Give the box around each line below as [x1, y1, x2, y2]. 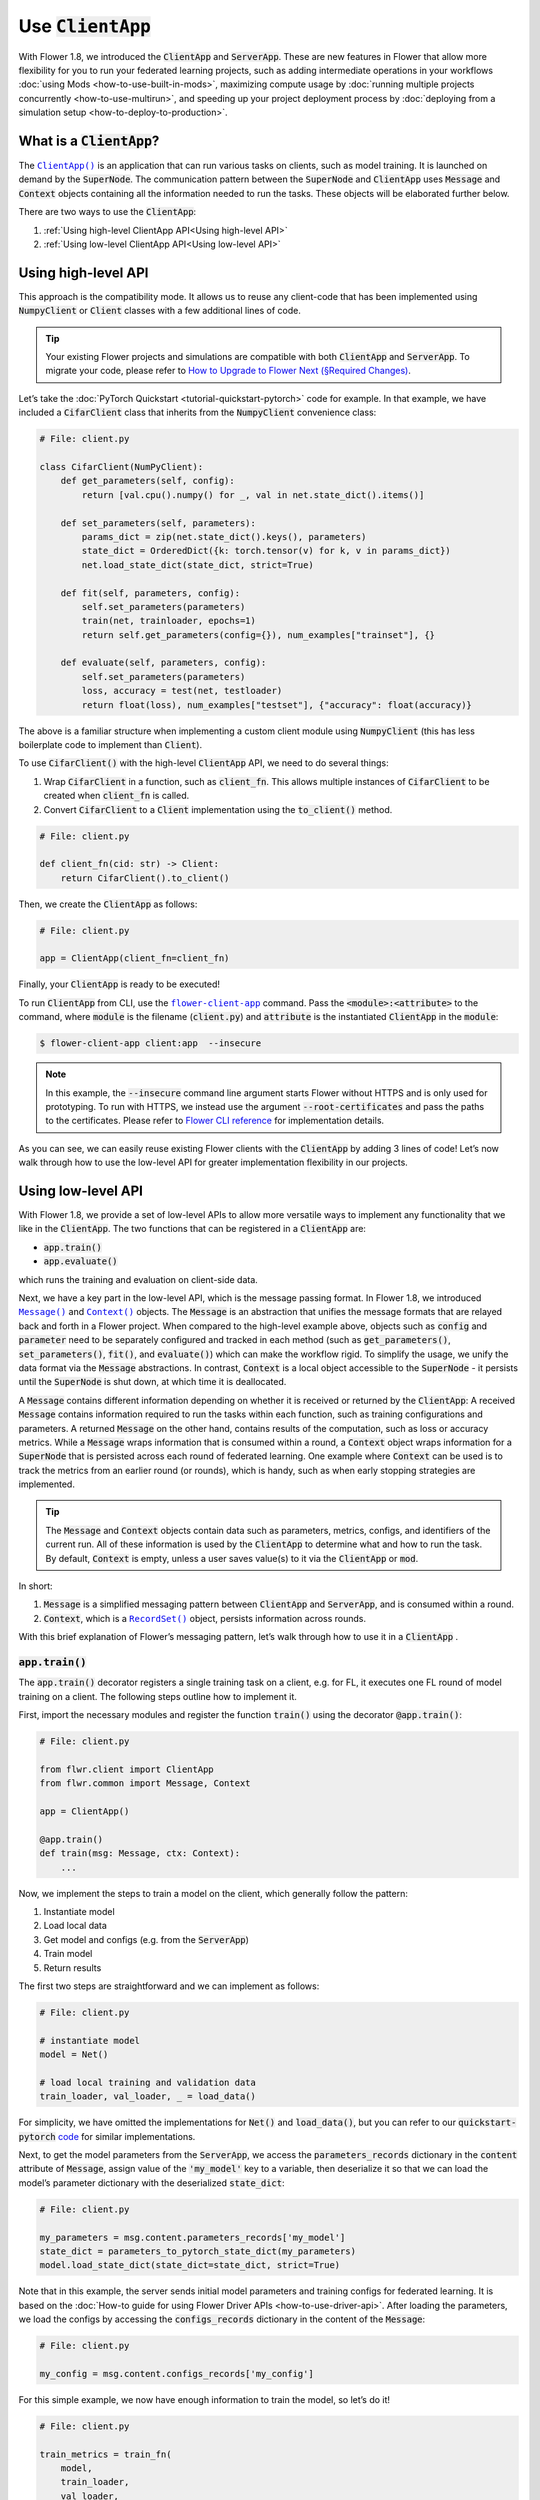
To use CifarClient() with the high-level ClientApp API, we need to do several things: [18, 757, 389, 769]
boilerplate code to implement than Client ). [18, 739, 203, 750]
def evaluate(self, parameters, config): [60, 657, 267, 669]
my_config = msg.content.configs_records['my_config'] [39, 2368, 314, 2379]
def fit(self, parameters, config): [60, 587, 240, 599]
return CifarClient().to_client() [60, 872, 230, 884]
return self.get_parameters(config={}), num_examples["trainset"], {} [81, 629, 435, 640]
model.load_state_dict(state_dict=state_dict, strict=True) [39, 2260, 341, 2271]
